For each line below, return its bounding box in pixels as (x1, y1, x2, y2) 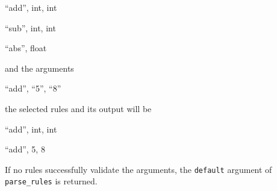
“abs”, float (5, 42, 47, 54)
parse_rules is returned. (5, 175, 98, 187)
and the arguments (5, 61, 74, 74)
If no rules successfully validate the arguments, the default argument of (5, 163, 272, 175)
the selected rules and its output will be (5, 102, 152, 114)
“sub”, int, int (5, 21, 56, 34)
